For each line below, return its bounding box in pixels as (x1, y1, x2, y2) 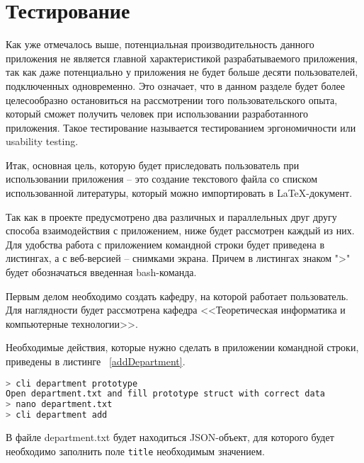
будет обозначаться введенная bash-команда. (6, 265, 197, 280)
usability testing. (6, 134, 79, 149)
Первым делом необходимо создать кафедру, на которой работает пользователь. (6, 288, 348, 303)
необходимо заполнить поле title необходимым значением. (6, 443, 265, 458)
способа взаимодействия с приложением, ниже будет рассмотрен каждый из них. (6, 223, 355, 238)
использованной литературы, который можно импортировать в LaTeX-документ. (6, 185, 353, 200)
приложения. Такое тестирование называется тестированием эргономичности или (6, 120, 356, 135)
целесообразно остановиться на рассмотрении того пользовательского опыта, (6, 92, 338, 107)
